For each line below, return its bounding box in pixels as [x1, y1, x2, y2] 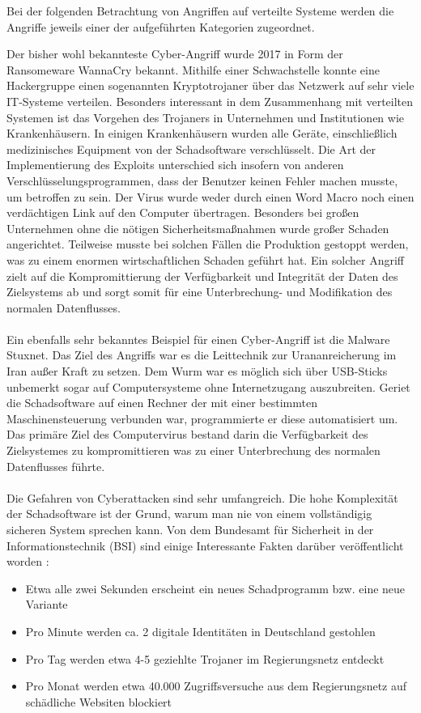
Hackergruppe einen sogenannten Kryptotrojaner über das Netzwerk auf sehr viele [6, 77, 415, 94]
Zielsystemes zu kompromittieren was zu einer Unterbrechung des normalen [6, 442, 381, 459]
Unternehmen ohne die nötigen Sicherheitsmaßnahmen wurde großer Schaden [6, 219, 389, 236]
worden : [6, 553, 49, 570]
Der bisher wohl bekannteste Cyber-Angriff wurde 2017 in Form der [6, 45, 343, 62]
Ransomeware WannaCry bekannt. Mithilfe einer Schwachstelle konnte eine [6, 61, 380, 78]
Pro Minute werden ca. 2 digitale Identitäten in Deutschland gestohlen [25, 622, 376, 639]
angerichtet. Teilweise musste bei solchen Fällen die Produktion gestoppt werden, [6, 236, 409, 253]
